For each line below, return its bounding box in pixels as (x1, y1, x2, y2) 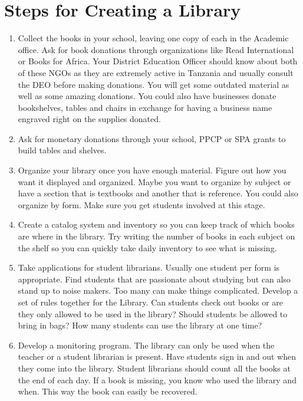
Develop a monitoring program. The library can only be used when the (18, 338, 275, 351)
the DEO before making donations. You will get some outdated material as (18, 78, 289, 90)
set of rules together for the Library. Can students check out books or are (18, 296, 284, 308)
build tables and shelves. (18, 144, 107, 156)
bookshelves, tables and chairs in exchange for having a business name (18, 101, 272, 113)
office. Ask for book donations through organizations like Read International (18, 43, 294, 55)
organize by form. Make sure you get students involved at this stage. (18, 198, 265, 211)
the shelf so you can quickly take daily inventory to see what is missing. (18, 241, 277, 254)
